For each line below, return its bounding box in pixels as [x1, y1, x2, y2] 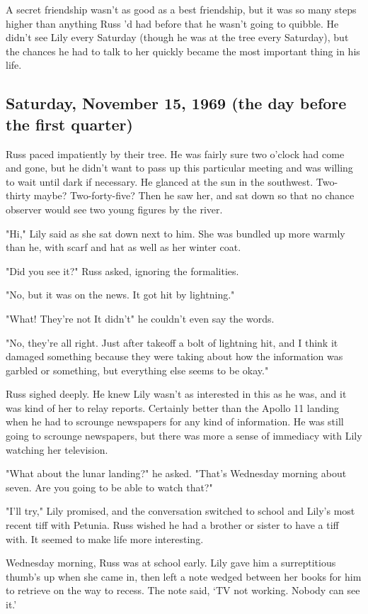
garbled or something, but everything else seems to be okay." [6, 362, 269, 377]
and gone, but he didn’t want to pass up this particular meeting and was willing [6, 160, 353, 175]
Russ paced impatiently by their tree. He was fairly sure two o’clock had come [6, 146, 345, 161]
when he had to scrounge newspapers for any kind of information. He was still [6, 414, 344, 429]
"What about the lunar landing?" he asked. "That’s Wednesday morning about [6, 466, 347, 481]
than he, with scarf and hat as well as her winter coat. [6, 240, 241, 255]
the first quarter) [6, 113, 133, 135]
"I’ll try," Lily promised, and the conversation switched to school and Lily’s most [6, 503, 355, 518]
